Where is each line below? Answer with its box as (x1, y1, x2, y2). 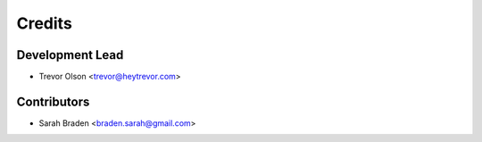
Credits (16, 13, 73, 33)
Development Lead (16, 47, 124, 63)
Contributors (16, 94, 90, 109)
